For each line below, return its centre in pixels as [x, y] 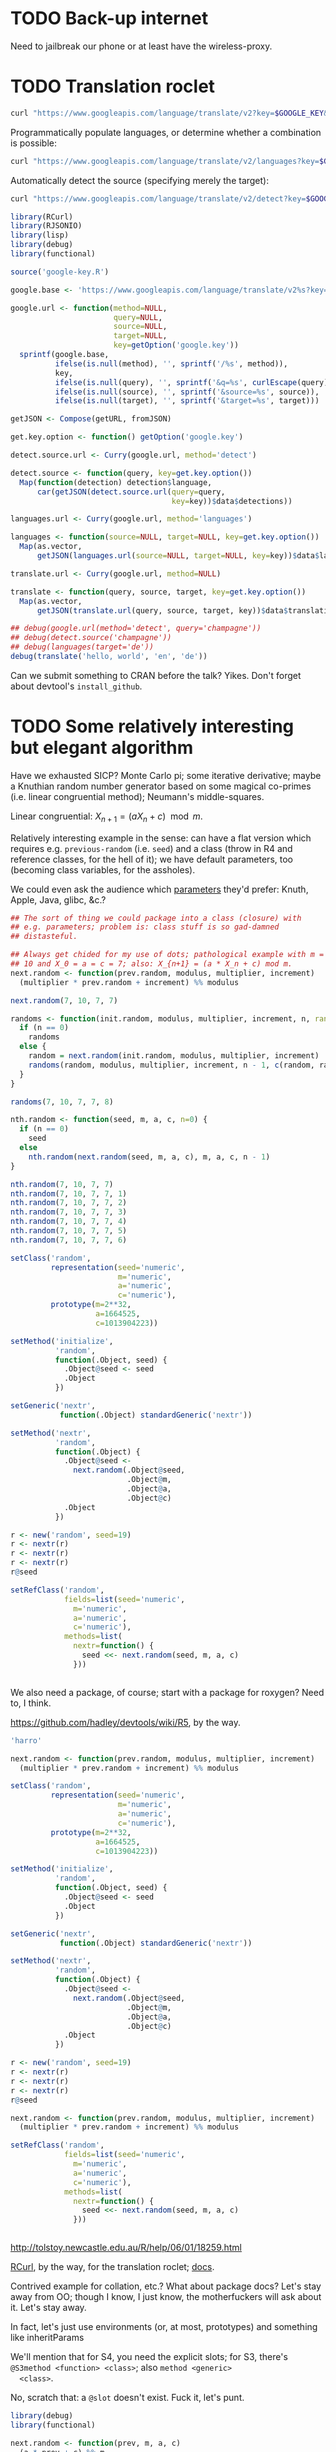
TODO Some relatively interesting [152, 726]
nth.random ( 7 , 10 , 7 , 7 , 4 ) [69, 1222]
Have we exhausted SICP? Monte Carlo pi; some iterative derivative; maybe [166, 775]
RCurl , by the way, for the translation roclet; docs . [112, 2267]
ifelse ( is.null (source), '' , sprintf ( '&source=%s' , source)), [187, 392]
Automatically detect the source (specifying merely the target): [140, 180]
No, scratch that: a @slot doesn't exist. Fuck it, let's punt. [127, 2398]
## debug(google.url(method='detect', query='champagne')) [136, 628]
